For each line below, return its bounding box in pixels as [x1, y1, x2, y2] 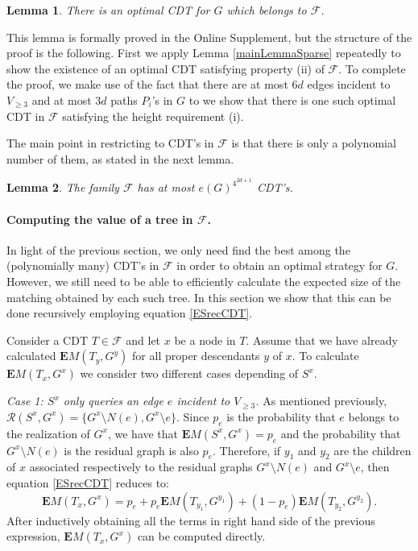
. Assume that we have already [246, 331, 398, 348]
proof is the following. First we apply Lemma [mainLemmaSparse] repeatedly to [6, 44, 401, 61]
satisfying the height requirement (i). [62, 107, 244, 124]
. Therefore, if [213, 441, 281, 458]
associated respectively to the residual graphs [29, 458, 253, 475]
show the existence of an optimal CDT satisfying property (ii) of [6, 60, 325, 77]
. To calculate [292, 347, 359, 364]
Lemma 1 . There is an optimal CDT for [6, 2, 210, 18]
